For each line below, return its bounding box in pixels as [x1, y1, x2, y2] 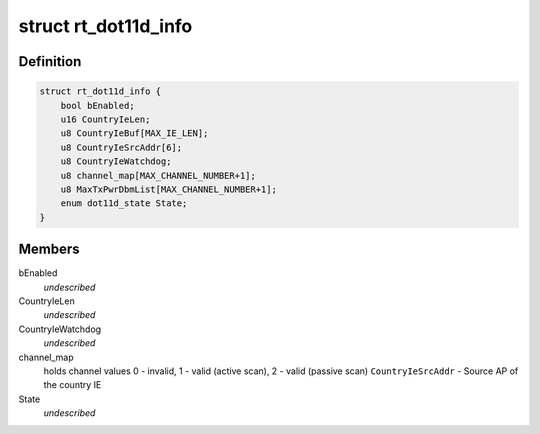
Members [18, 241, 80, 258]
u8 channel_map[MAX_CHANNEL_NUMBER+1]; [60, 170, 257, 181]
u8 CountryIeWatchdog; [60, 156, 172, 167]
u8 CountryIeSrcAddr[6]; [60, 141, 183, 153]
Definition [18, 53, 82, 70]
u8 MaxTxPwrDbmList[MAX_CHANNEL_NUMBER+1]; [60, 183, 277, 195]
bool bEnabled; [60, 100, 135, 111]
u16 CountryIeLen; [60, 113, 151, 125]
